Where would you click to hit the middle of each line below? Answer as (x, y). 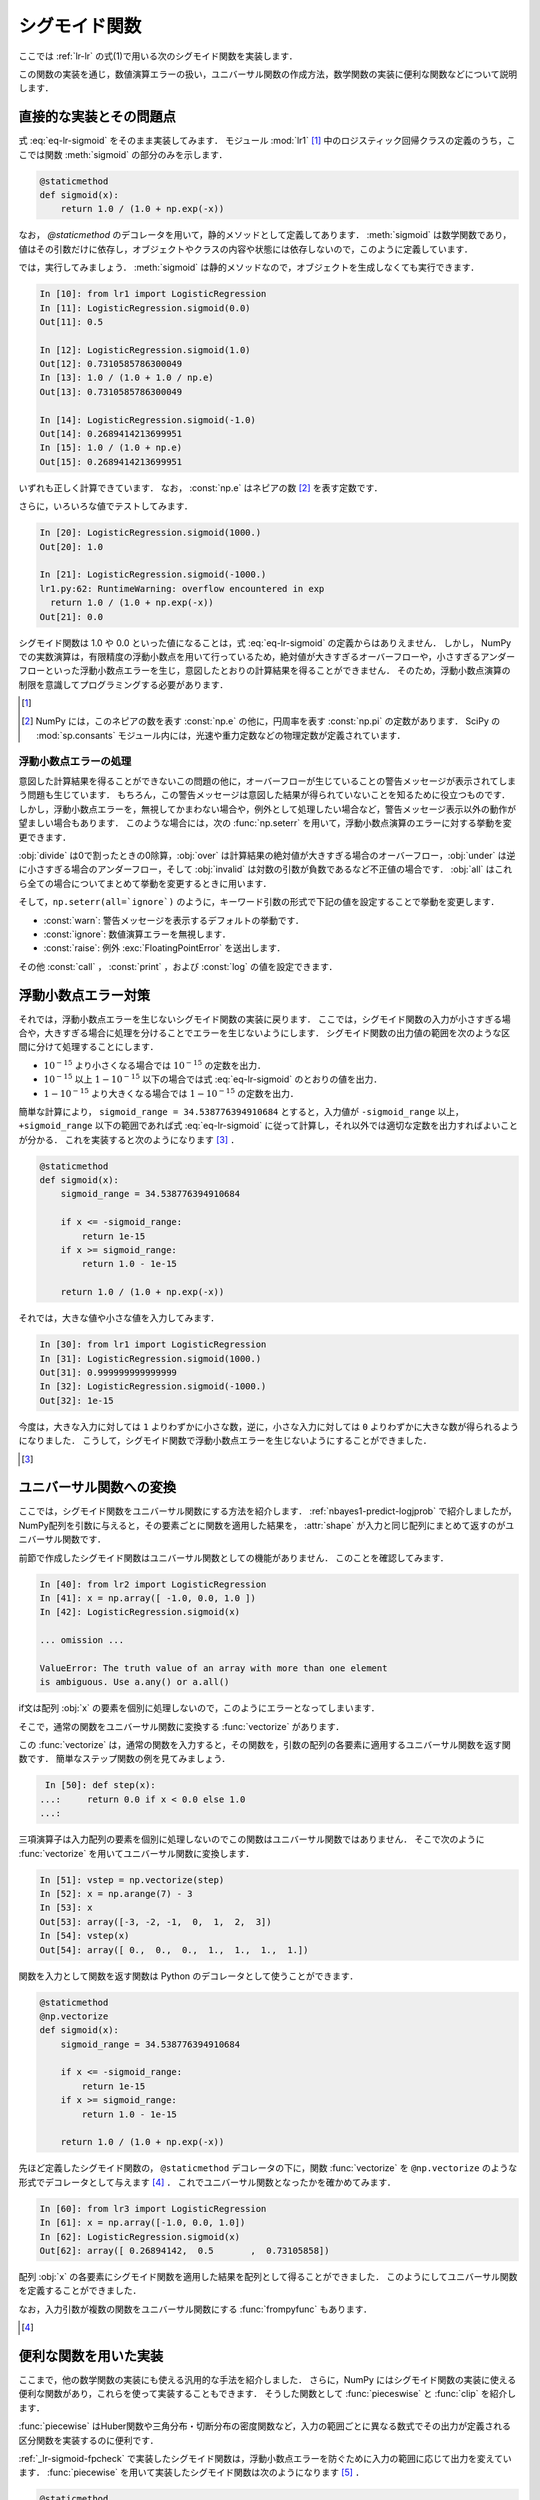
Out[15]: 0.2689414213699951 (111, 461)
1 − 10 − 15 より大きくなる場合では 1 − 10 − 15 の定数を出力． (171, 1092)
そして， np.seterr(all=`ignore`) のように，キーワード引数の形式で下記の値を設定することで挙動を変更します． (259, 902)
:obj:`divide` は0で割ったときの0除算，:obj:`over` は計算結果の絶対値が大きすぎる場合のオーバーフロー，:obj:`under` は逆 (267, 855)
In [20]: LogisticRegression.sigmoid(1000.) (150, 533)
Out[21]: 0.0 (71, 616)
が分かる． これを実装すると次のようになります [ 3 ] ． (129, 1139)
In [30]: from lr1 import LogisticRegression (153, 1344)
